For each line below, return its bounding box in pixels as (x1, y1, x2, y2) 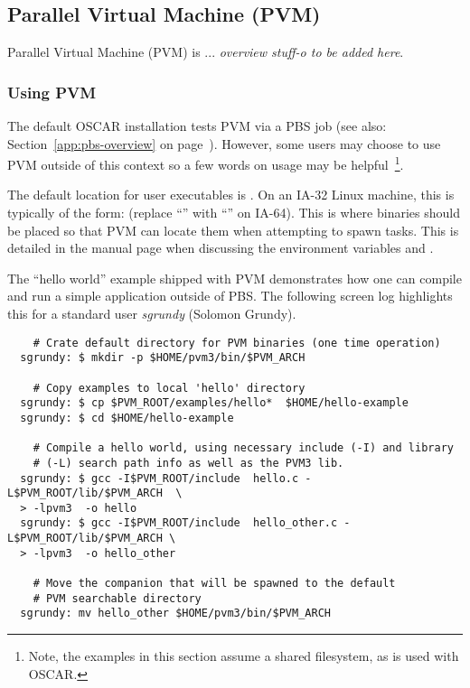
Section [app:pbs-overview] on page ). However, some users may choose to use (7, 134, 441, 153)
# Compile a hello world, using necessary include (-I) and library (33, 442, 454, 455)
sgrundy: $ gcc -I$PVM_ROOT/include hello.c (20, 471, 299, 485)
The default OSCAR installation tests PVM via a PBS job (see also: (7, 116, 387, 135)
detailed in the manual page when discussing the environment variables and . (7, 238, 434, 257)
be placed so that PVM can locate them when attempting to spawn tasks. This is (7, 220, 459, 239)
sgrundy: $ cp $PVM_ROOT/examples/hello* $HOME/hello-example (20, 396, 409, 410)
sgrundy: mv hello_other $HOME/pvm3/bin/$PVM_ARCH (20, 607, 331, 620)
